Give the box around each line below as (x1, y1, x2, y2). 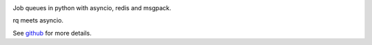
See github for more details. (12, 29, 92, 37)
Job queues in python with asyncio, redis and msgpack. (12, 4, 172, 12)
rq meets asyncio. (12, 16, 64, 25)
